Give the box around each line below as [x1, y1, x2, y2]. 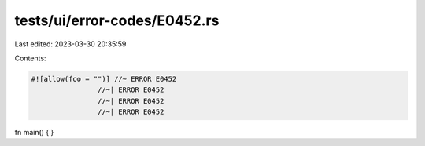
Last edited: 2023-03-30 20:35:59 [14, 39, 127, 49]
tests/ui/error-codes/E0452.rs [14, 12, 220, 29]
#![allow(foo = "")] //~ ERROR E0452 [31, 75, 177, 83]
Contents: [14, 53, 46, 63]
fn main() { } [14, 128, 54, 137]
